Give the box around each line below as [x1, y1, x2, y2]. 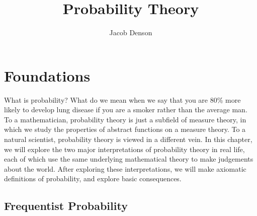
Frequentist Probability [4, 198, 128, 213]
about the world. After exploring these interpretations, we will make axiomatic [4, 163, 246, 174]
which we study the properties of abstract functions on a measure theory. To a [4, 124, 246, 134]
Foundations [4, 65, 91, 86]
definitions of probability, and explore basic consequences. [4, 173, 182, 184]
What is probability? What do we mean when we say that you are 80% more [4, 94, 241, 105]
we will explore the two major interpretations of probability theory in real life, [4, 143, 245, 154]
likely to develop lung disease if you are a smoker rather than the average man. [4, 104, 247, 115]
